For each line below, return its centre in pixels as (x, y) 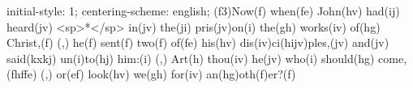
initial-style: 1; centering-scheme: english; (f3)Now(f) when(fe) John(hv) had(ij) (203, 10)
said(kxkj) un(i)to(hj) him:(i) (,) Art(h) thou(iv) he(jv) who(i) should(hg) (191, 58)
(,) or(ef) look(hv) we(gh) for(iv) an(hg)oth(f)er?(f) (168, 74)
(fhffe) (22, 74)
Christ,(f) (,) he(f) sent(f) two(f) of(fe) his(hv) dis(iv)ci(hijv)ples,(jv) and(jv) (198, 42)
